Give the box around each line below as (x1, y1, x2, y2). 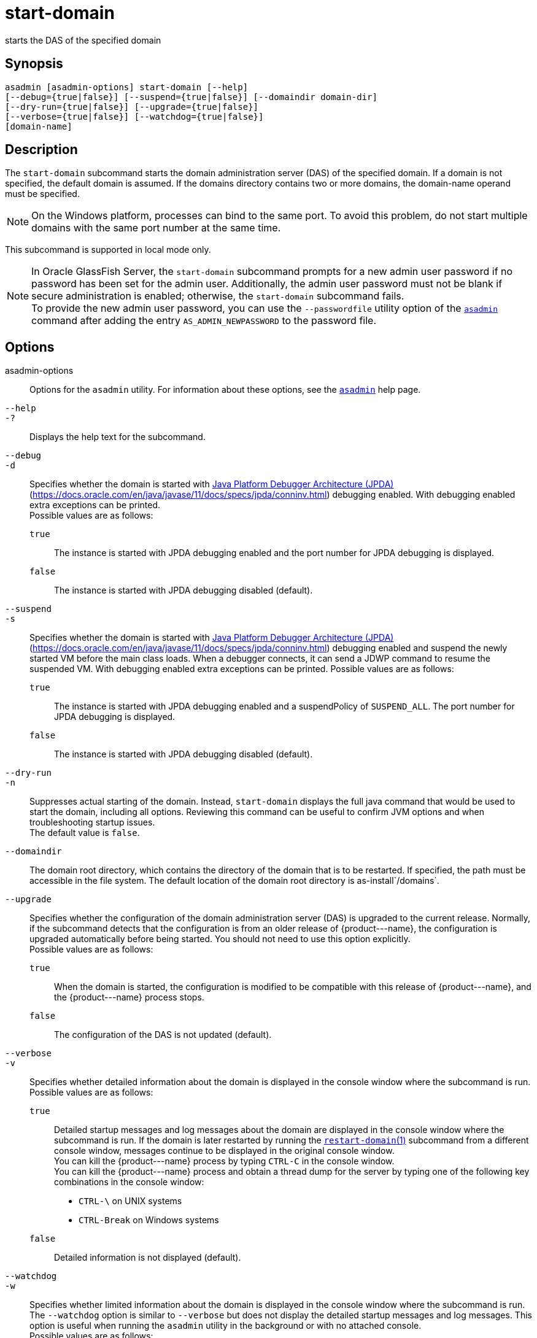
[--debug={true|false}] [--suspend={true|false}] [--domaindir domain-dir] (5, 91, 377, 102)
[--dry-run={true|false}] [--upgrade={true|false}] (5, 101, 259, 112)
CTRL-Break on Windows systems (79, 1215, 219, 1226)
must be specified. (5, 188, 80, 199)
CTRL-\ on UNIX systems (79, 1196, 182, 1207)
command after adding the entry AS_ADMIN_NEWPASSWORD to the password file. (31, 314, 377, 327)
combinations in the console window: (54, 1177, 204, 1188)
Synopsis (5, 56, 63, 72)
